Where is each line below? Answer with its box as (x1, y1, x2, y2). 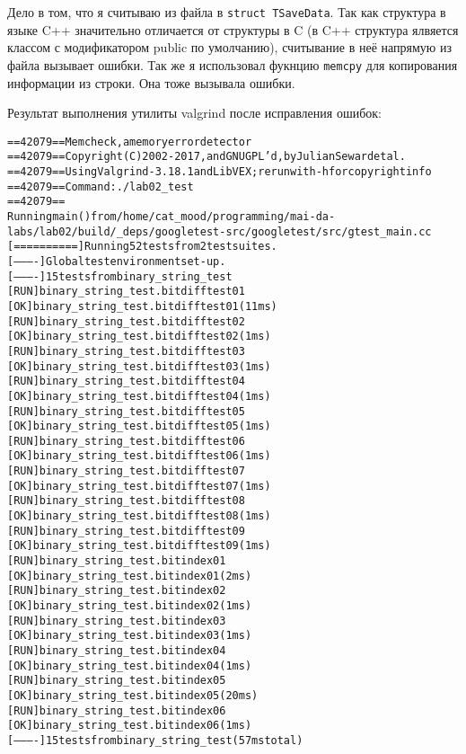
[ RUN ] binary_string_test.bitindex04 (7, 644, 226, 657)
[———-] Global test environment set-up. (7, 254, 226, 268)
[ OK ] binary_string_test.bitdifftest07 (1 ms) (7, 479, 271, 492)
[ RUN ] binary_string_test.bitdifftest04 (7, 375, 245, 388)
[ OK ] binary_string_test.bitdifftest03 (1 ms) (7, 359, 271, 373)
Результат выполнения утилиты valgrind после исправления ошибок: (7, 103, 382, 122)
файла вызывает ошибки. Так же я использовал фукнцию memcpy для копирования (7, 55, 458, 74)
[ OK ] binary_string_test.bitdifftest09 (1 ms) (7, 539, 271, 553)
